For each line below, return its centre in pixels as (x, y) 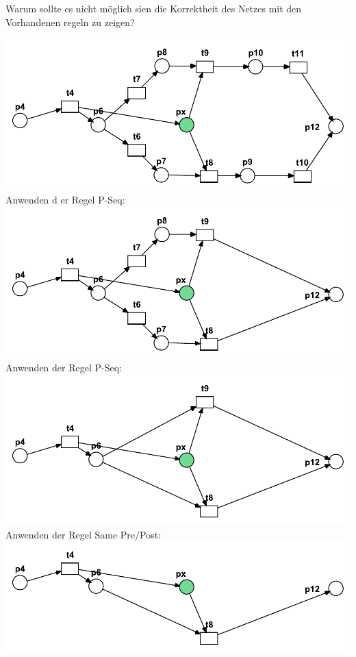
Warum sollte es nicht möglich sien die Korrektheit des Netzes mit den (154, 8)
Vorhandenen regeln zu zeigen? (70, 22)
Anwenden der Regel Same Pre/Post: (84, 534)
